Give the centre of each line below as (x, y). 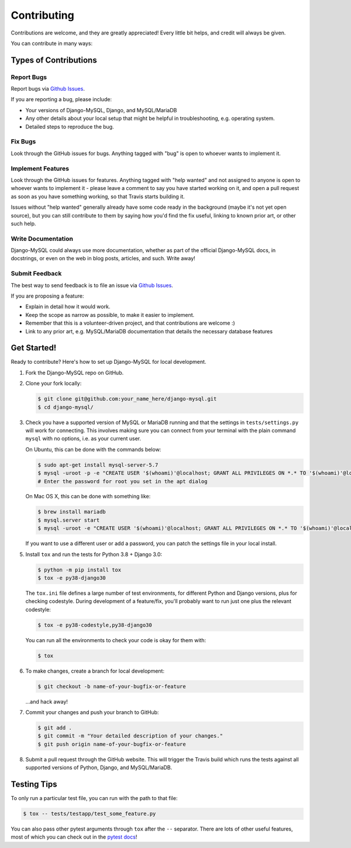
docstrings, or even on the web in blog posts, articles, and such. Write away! (103, 258)
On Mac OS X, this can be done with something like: (88, 497)
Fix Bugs (23, 142)
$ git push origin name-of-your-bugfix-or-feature (112, 744)
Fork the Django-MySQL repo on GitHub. (75, 373)
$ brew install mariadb (72, 512)
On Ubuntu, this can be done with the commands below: (93, 449)
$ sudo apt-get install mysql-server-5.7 (98, 465)
